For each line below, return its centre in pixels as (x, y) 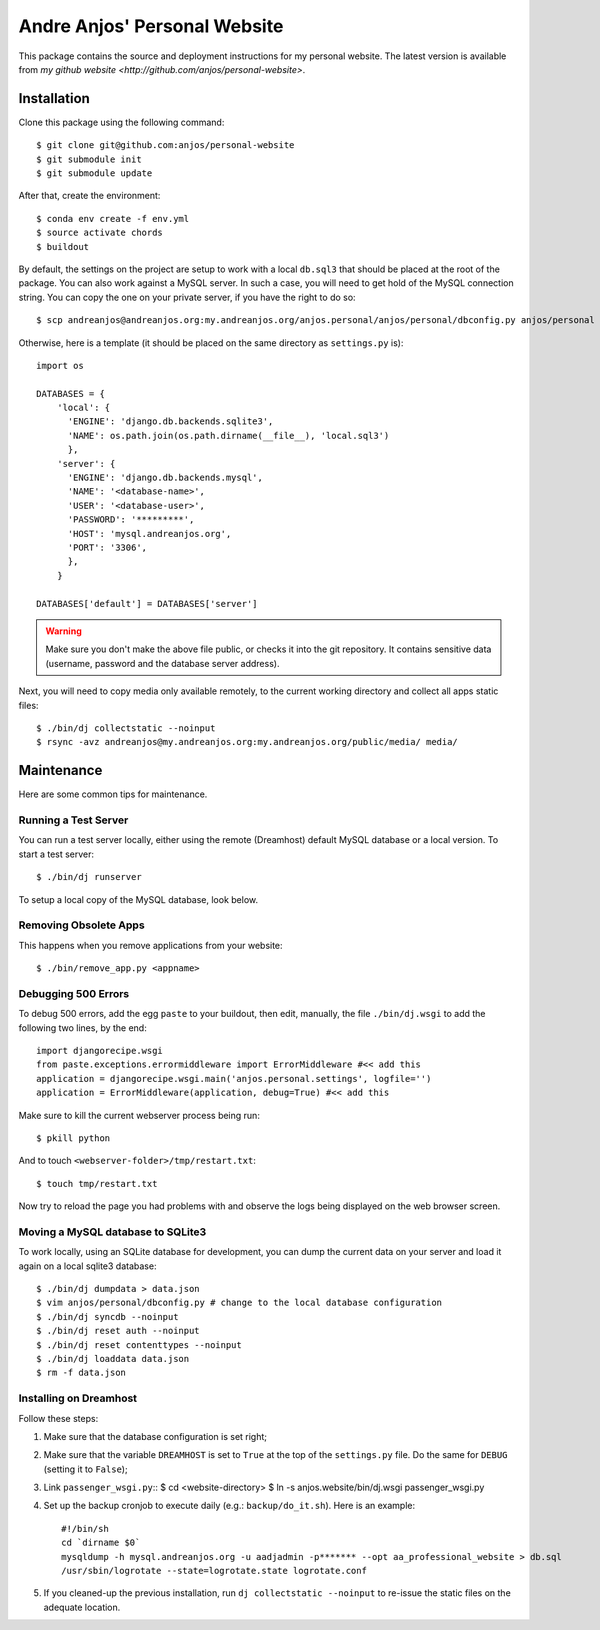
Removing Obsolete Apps (81, 925)
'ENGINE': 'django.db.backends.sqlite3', (170, 421)
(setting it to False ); (86, 1469)
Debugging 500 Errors (74, 993)
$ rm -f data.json (81, 1373)
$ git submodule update (94, 173)
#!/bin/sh (85, 1528)
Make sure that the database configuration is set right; (155, 1436)
